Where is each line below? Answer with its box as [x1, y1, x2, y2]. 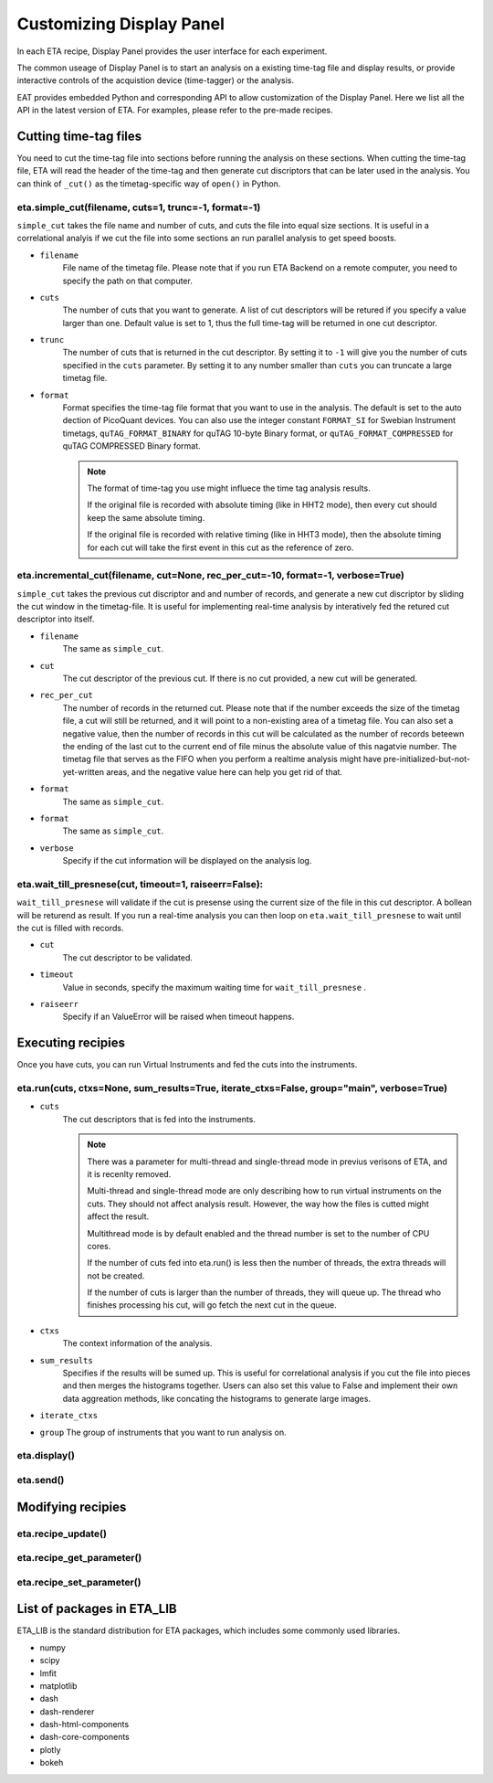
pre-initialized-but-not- [383, 754, 470, 765]
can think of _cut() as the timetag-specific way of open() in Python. [16, 178, 281, 189]
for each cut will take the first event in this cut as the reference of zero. [87, 542, 354, 553]
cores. [87, 1240, 111, 1251]
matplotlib [39, 1680, 78, 1691]
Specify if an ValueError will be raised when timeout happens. [62, 1011, 295, 1023]
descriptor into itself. [16, 613, 95, 625]
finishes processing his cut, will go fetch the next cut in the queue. [87, 1300, 337, 1311]
